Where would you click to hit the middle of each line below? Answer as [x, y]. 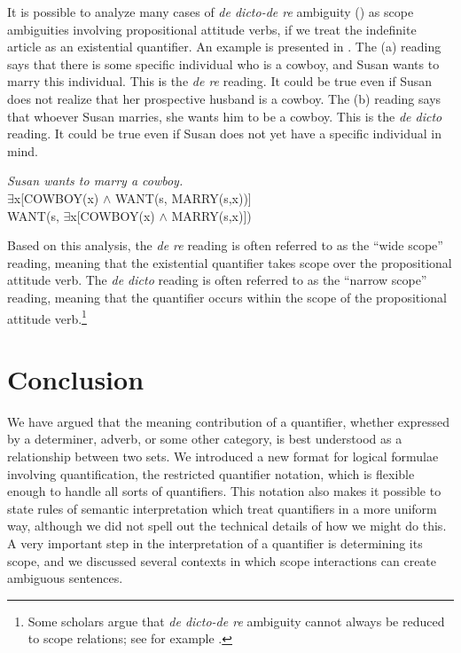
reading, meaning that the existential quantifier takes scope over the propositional [230, 262]
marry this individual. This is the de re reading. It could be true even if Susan [220, 81]
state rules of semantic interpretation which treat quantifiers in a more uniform [222, 508]
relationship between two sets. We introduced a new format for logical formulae [223, 456]
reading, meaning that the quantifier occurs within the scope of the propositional [227, 297]
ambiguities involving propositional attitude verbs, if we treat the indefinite [212, 29]
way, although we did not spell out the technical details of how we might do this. [227, 526]
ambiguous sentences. [65, 578]
